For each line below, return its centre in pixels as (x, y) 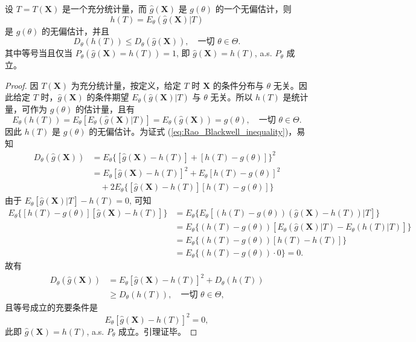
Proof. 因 (22, 85)
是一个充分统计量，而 (105, 8)
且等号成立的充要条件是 (51, 307)
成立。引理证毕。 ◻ (158, 331)
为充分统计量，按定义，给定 (126, 85)
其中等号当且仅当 (39, 53)
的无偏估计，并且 (76, 31)
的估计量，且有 (105, 109)
